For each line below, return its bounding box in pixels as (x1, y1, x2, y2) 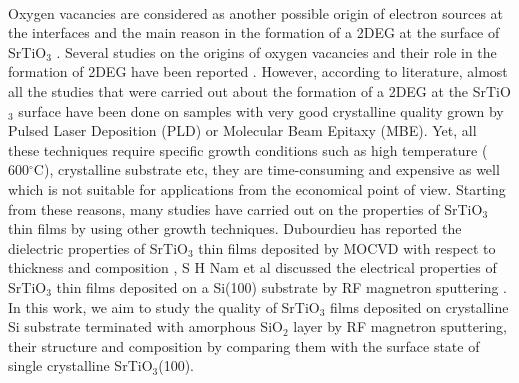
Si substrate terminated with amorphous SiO (8, 316, 283, 337)
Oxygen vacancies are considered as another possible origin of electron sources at (8, 2, 504, 23)
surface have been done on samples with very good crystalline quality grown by (18, 100, 504, 121)
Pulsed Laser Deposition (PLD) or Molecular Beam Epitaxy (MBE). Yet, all (8, 120, 477, 141)
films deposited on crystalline (330, 296, 509, 317)
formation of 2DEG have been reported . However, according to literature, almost (8, 61, 508, 82)
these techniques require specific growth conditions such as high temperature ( (8, 139, 488, 160)
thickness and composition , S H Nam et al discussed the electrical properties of (8, 257, 497, 278)
